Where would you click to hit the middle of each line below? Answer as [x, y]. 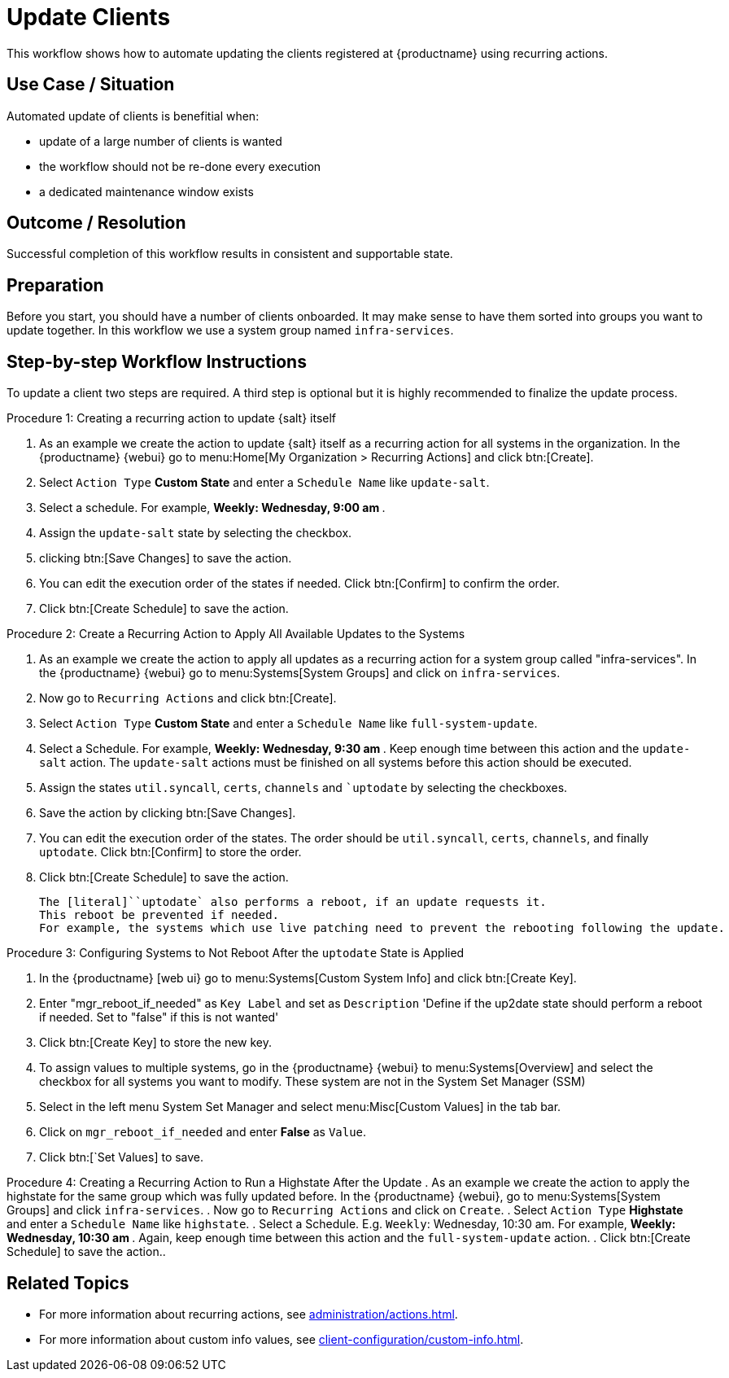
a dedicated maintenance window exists [146, 191]
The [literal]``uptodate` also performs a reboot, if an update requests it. [293, 902]
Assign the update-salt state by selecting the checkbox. [196, 533]
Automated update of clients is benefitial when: [133, 116]
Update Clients [89, 17]
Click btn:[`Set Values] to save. [122, 1157]
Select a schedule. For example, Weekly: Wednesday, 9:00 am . [212, 508]
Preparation [55, 285]
